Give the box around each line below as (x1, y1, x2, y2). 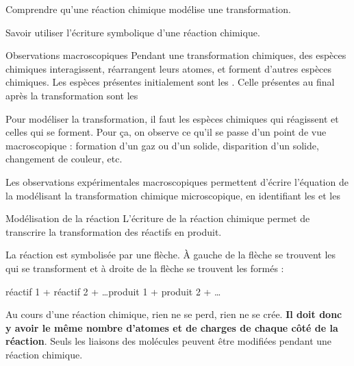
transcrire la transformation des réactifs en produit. (5, 224, 222, 239)
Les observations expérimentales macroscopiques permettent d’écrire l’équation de (5, 174, 349, 188)
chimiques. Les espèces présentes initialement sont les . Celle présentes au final (5, 75, 335, 89)
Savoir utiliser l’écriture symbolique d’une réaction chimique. (5, 25, 260, 39)
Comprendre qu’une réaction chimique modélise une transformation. (5, 2, 291, 16)
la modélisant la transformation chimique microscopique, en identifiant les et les (5, 188, 340, 202)
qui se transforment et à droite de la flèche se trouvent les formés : (5, 260, 284, 275)
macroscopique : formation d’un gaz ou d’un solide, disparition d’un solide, (5, 138, 319, 152)
